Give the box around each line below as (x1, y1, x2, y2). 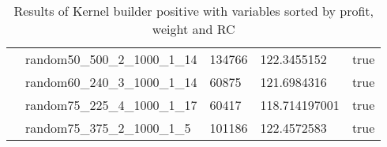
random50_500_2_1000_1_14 (25, 50, 197, 68)
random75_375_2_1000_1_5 (25, 119, 191, 137)
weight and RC (152, 20, 235, 38)
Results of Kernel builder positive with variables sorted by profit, (13, 2, 374, 20)
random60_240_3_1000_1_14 (25, 73, 197, 91)
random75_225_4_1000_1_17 (25, 96, 197, 114)
